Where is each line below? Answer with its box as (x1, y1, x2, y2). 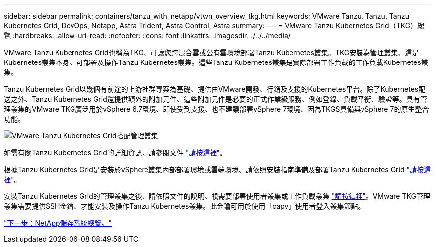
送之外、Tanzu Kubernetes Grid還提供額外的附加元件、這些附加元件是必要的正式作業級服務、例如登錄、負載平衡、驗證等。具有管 (4, 95, 427, 103)
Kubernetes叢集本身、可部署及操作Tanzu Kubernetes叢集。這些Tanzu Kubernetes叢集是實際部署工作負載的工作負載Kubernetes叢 (4, 58, 428, 66)
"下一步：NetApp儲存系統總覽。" (4, 219, 112, 227)
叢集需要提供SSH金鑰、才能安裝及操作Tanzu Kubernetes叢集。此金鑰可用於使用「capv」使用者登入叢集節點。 (4, 202, 365, 210)
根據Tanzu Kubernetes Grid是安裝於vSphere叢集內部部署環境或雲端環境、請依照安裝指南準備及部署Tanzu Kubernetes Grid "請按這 (4, 165, 431, 174)
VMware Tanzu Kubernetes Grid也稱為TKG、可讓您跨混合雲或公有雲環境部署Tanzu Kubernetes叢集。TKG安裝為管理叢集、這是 (4, 48, 419, 57)
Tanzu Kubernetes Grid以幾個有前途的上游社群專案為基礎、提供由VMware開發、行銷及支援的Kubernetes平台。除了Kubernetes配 (4, 85, 426, 93)
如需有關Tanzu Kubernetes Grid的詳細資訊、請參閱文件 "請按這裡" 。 (4, 148, 227, 157)
